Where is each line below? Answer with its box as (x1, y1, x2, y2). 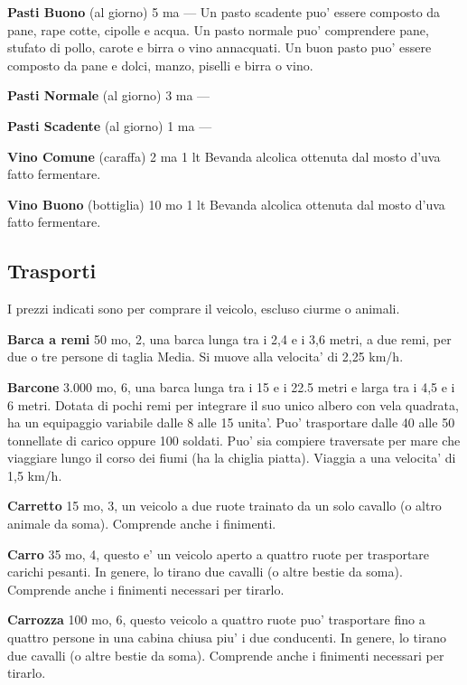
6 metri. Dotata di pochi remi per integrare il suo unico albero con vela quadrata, (7, 395, 459, 414)
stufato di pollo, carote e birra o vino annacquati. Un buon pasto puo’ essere (7, 38, 432, 57)
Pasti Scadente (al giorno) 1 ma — (7, 116, 212, 135)
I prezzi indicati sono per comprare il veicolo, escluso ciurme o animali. (7, 299, 400, 318)
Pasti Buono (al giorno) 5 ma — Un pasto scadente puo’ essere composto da (7, 3, 441, 21)
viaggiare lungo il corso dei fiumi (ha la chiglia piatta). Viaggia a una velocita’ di (7, 448, 456, 467)
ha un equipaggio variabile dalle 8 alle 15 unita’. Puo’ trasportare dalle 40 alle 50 (7, 413, 455, 432)
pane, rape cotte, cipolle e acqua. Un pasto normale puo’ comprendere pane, (7, 20, 429, 39)
